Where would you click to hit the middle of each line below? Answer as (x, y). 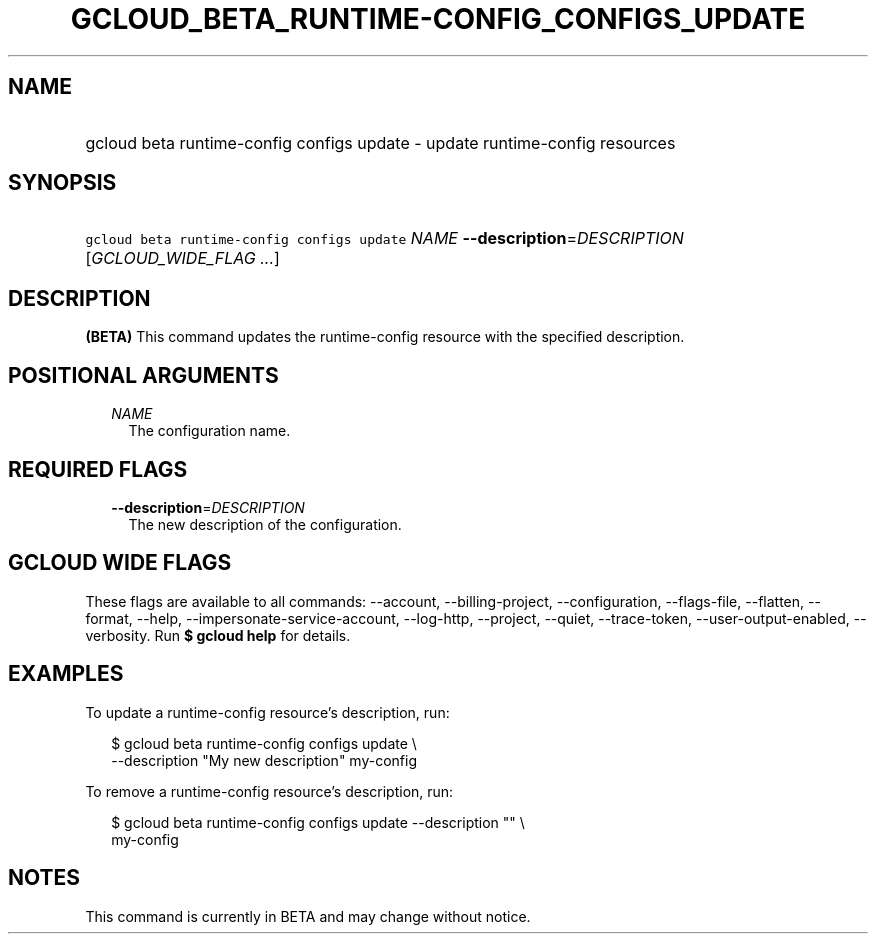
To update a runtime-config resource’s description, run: (267, 712)
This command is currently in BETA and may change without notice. (308, 916)
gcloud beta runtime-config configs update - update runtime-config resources (380, 142)
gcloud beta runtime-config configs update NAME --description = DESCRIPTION (384, 238)
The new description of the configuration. (265, 524)
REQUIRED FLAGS (98, 469)
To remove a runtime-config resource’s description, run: (269, 791)
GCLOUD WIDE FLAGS (120, 563)
